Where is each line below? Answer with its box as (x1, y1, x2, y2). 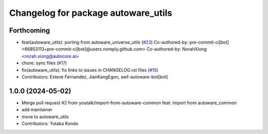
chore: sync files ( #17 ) (21, 60, 67, 66)
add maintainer (21, 107, 53, 113)
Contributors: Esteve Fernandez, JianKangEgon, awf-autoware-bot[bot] (21, 74, 168, 80)
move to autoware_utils (21, 114, 69, 120)
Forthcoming (9, 26, 50, 35)
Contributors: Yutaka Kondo (21, 121, 79, 127)
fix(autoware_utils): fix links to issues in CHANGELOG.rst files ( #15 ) (21, 67, 158, 73)
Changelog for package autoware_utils (9, 7, 172, 18)
